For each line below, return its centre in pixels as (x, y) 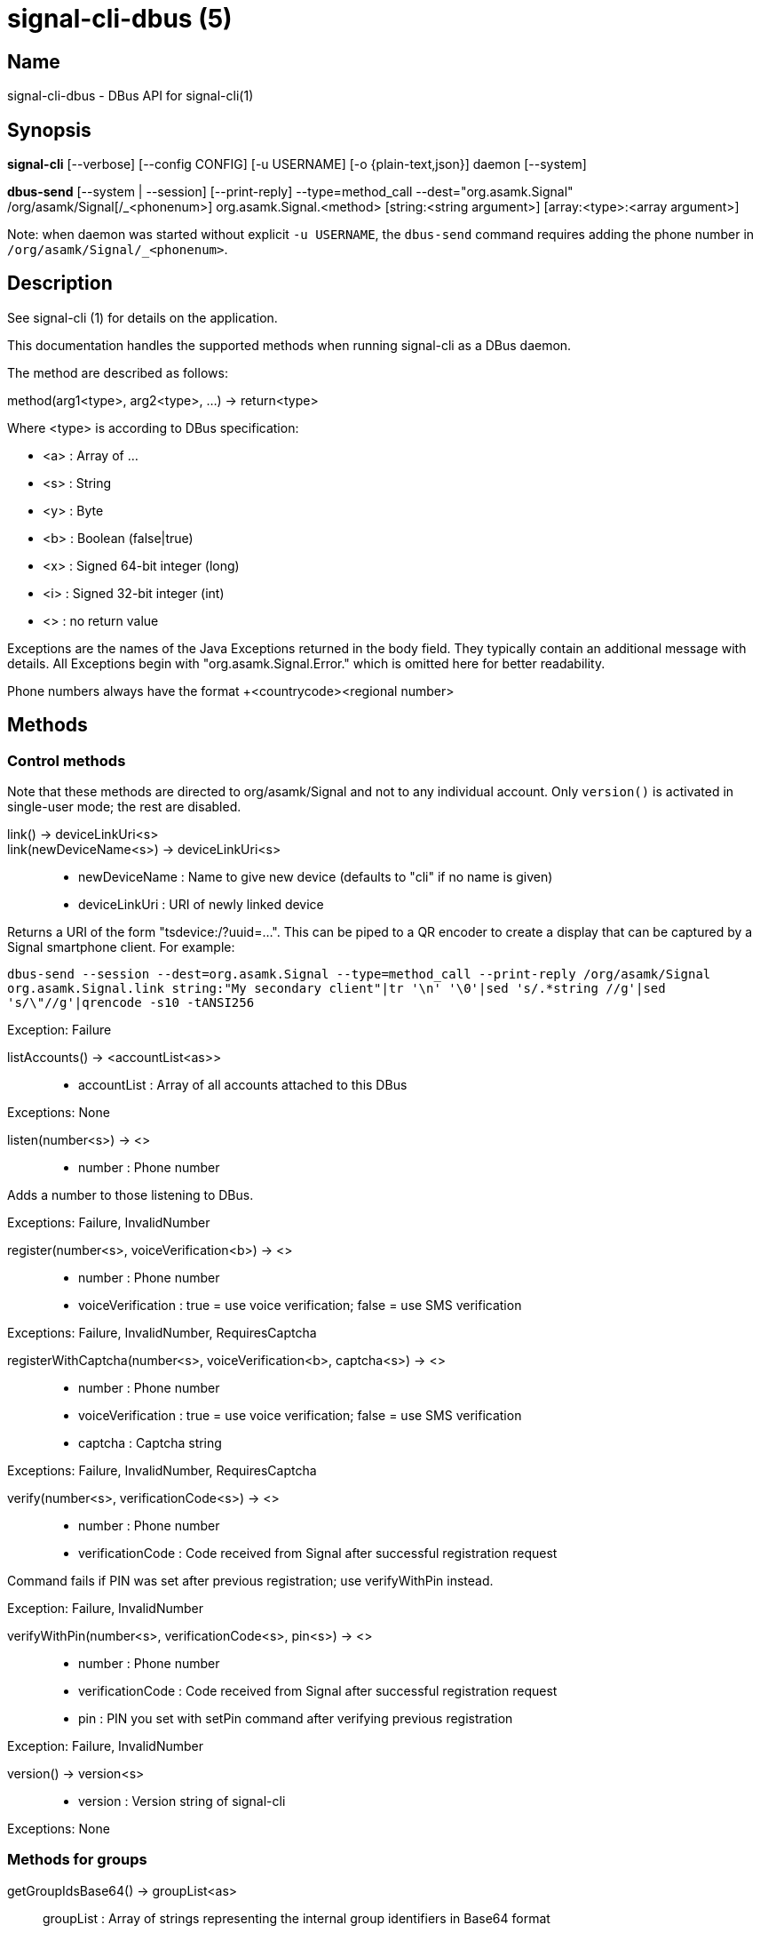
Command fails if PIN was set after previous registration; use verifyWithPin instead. (250, 1581)
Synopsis (49, 130)
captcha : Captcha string (150, 1443)
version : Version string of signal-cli (182, 1801)
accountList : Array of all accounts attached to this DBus (243, 1085)
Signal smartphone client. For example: (121, 947)
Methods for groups (77, 1860)
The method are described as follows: (118, 372)
